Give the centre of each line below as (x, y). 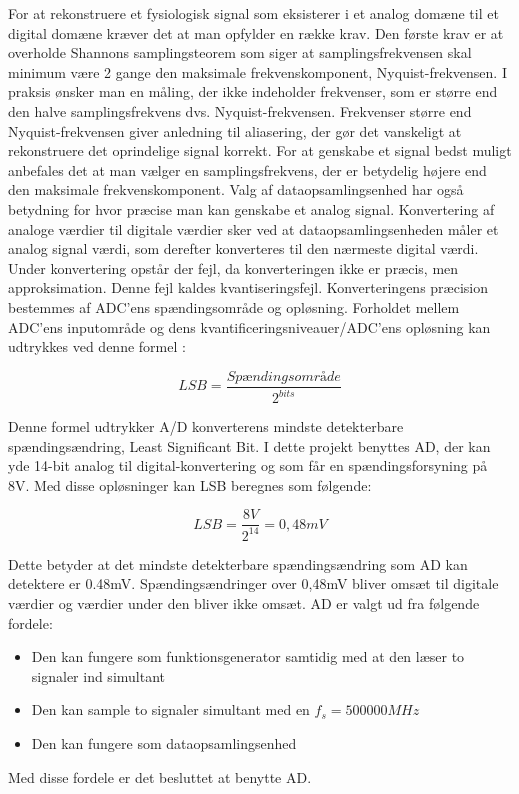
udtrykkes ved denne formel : (97, 346)
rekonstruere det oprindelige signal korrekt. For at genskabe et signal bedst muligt (260, 150)
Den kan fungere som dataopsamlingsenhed (164, 743)
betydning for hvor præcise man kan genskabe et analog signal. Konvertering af (251, 208)
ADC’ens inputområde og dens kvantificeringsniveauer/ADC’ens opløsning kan (249, 326)
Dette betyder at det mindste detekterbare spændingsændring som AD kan (238, 563)
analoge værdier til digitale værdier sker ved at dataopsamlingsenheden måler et (253, 228)
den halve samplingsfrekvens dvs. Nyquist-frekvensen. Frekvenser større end (240, 110)
